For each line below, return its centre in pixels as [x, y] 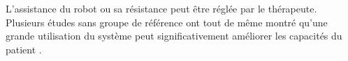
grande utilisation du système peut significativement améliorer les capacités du [174, 36]
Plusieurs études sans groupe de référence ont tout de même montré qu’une [167, 22]
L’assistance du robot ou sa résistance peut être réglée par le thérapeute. [161, 8]
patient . [24, 49]
